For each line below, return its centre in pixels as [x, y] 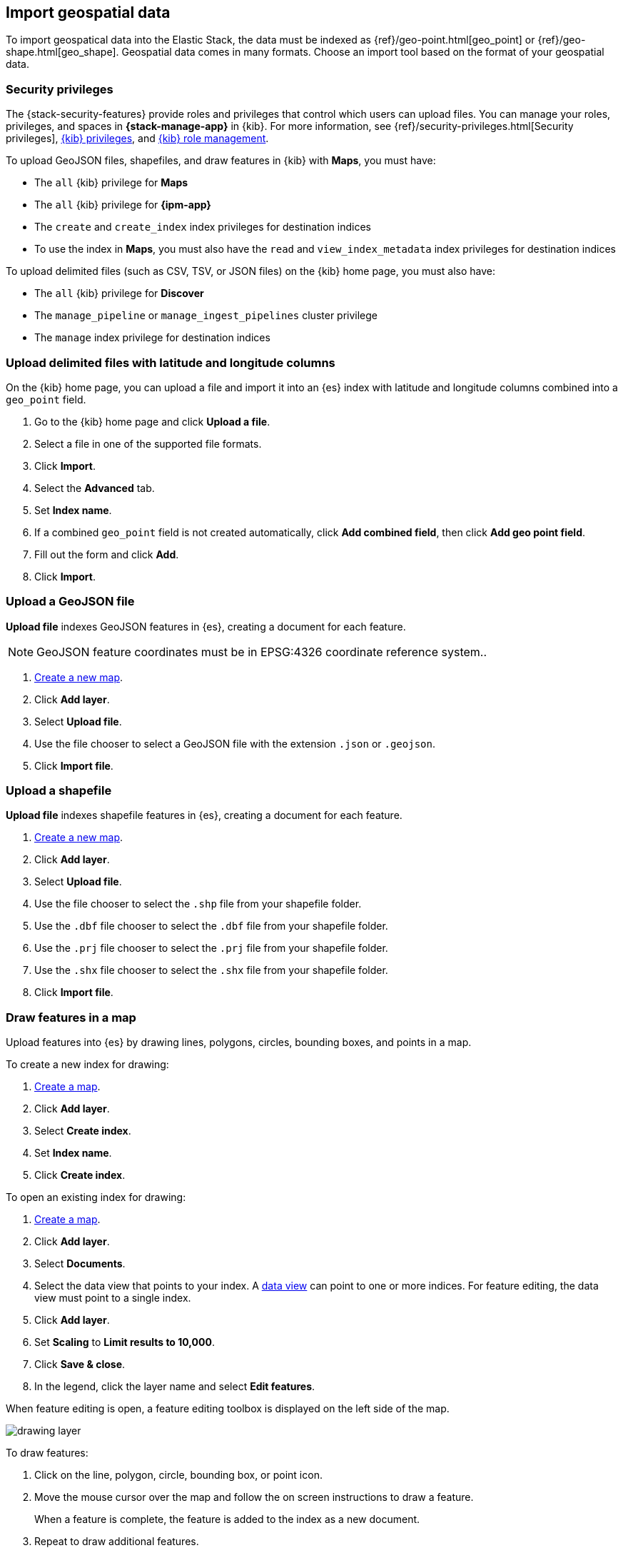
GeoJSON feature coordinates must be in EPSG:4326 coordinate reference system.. [262, 652]
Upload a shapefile [59, 791]
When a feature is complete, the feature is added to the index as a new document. [227, 1519]
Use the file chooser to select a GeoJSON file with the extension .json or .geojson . [235, 743]
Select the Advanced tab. [95, 488]
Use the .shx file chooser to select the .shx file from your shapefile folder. [211, 970]
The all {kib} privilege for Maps [111, 183]
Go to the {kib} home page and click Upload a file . [152, 421]
